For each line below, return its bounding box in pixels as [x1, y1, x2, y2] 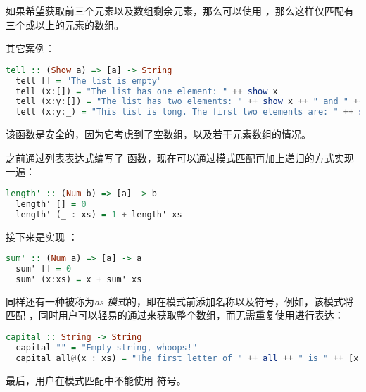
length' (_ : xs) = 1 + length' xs [15, 209, 182, 220]
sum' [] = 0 [15, 264, 72, 274]
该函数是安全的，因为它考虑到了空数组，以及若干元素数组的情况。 [6, 127, 311, 141]
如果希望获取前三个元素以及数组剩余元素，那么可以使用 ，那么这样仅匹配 [6, 4, 344, 18]
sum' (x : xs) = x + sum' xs [15, 274, 142, 284]
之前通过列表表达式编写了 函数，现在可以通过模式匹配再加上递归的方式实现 [6, 150, 354, 165]
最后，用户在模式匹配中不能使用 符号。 [6, 372, 187, 387]
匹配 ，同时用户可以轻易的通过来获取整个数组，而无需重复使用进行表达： [6, 308, 344, 322]
